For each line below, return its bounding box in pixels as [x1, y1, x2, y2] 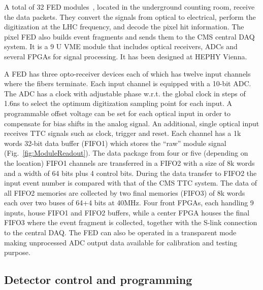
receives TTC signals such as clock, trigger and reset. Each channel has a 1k [4, 128, 241, 138]
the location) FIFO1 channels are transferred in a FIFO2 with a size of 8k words [4, 157, 255, 168]
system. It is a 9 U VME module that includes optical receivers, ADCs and [4, 41, 238, 52]
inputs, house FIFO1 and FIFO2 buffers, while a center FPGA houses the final [4, 207, 250, 217]
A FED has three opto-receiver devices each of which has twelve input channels [4, 68, 251, 79]
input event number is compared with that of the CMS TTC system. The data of [4, 177, 257, 188]
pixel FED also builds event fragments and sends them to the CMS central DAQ [4, 31, 255, 42]
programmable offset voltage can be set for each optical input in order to [4, 107, 231, 118]
